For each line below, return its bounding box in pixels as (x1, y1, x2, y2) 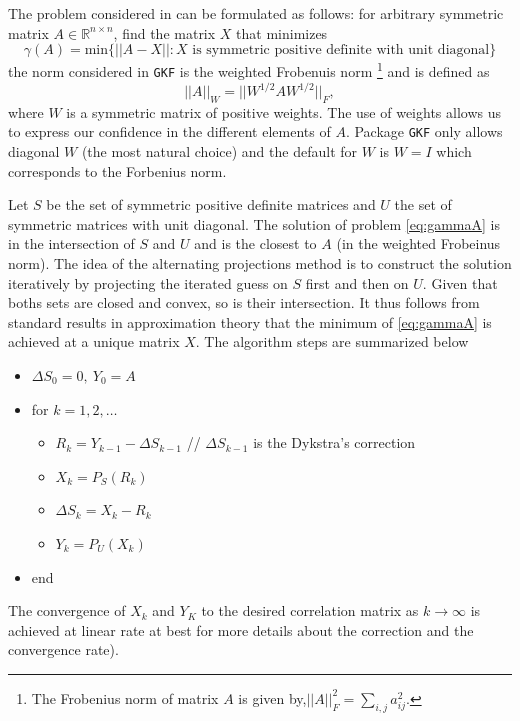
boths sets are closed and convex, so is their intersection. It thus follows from (8, 292, 480, 313)
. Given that (422, 272, 498, 293)
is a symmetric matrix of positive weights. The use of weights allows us (66, 101, 501, 122)
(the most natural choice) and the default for (81, 141, 358, 162)
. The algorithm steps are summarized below (195, 331, 469, 352)
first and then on (305, 272, 409, 293)
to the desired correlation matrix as (201, 600, 419, 621)
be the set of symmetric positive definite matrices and (46, 194, 376, 215)
